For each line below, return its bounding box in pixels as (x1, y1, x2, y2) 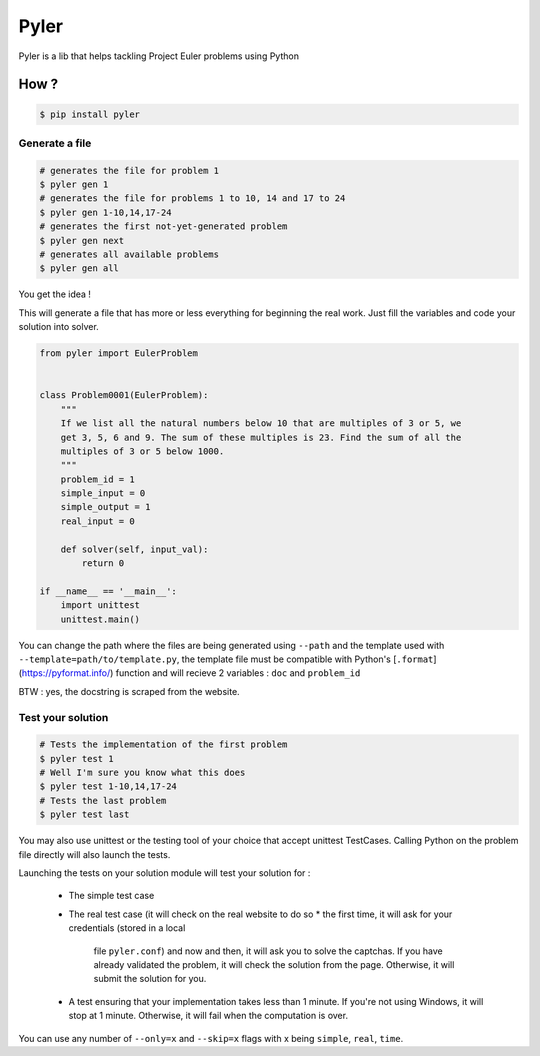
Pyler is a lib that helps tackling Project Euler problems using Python (18, 50, 300, 62)
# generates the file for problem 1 (39, 165, 220, 176)
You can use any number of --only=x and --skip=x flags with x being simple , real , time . (18, 1032, 404, 1044)
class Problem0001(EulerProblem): (39, 390, 209, 401)
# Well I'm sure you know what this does (39, 767, 246, 779)
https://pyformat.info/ (21, 667, 111, 679)
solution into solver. (18, 321, 99, 333)
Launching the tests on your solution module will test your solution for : (18, 867, 311, 879)
